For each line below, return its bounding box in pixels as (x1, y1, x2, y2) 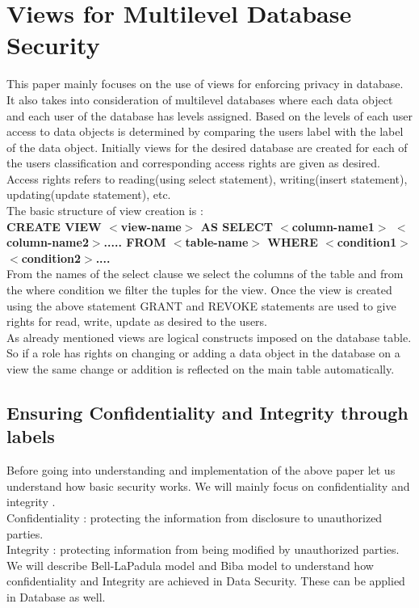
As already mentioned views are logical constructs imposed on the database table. (6, 328, 412, 345)
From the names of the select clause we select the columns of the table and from (6, 265, 404, 282)
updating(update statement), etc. (6, 186, 171, 203)
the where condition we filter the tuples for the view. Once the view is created (6, 281, 392, 298)
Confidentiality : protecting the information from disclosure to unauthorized (6, 509, 383, 526)
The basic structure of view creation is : (6, 202, 203, 219)
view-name (120, 217, 182, 234)
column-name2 (6, 234, 89, 251)
